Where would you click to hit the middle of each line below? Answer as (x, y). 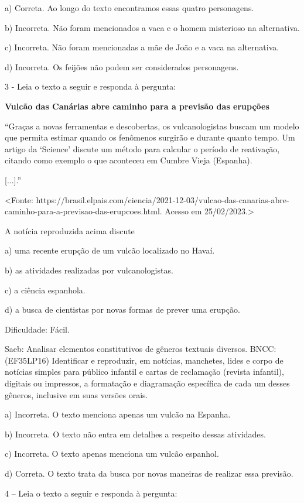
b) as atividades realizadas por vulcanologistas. (89, 270)
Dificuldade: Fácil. (37, 329)
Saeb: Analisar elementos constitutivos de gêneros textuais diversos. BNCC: (141, 349)
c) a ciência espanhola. (45, 290)
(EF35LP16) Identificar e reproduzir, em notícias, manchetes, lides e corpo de (144, 360)
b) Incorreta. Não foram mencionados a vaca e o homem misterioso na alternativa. (152, 27)
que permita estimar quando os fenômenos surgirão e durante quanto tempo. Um (150, 137)
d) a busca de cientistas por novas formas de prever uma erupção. (122, 309)
